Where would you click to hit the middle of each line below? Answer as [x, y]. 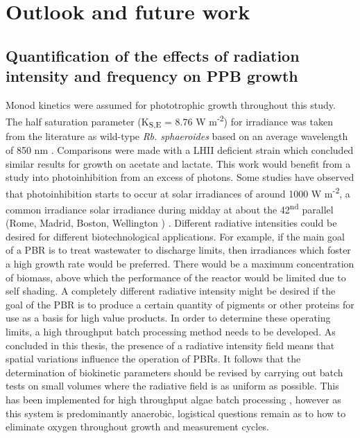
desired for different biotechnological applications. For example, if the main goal [175, 236]
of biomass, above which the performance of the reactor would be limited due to [176, 277]
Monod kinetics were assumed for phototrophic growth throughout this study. [171, 104]
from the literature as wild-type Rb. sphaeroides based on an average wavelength [177, 136]
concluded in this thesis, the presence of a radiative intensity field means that [170, 345]
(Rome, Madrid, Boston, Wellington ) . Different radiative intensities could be [171, 223]
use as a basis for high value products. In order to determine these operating [168, 318]
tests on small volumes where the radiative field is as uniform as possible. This [172, 386]
